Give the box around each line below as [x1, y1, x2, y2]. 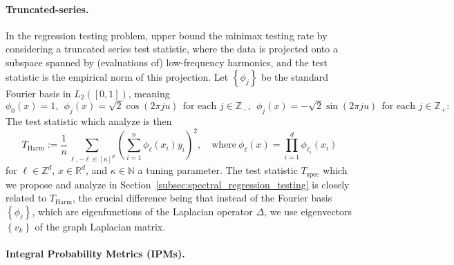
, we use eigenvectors [264, 204, 352, 218]
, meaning [128, 86, 170, 100]
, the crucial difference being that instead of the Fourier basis [73, 190, 332, 205]
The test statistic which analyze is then [6, 114, 172, 128]
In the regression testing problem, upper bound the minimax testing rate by [6, 28, 328, 42]
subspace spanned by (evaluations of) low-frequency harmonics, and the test [6, 55, 328, 69]
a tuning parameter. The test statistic [138, 163, 298, 177]
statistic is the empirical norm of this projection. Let [6, 69, 229, 84]
